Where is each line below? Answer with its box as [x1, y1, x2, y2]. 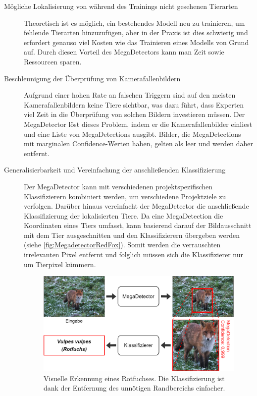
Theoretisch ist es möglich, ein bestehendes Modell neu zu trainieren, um [24, 17, 245, 28]
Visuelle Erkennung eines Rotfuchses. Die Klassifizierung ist [44, 373, 225, 383]
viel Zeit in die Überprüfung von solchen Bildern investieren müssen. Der [24, 109, 245, 119]
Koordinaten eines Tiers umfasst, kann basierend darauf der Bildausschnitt [24, 220, 252, 230]
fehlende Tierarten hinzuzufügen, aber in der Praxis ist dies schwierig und [24, 27, 248, 38]
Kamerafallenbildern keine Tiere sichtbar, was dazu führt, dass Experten [24, 99, 244, 110]
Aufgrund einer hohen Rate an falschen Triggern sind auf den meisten [24, 90, 236, 100]
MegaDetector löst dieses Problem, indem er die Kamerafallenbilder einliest [24, 118, 253, 129]
